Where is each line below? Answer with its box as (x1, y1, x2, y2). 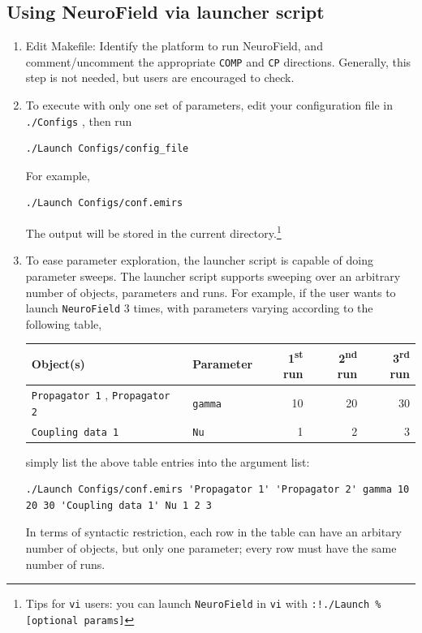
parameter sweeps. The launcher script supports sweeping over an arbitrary (25, 267, 401, 284)
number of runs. (25, 555, 105, 572)
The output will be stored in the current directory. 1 (25, 222, 282, 241)
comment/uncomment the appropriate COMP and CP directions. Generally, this (25, 53, 411, 70)
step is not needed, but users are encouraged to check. (25, 69, 295, 86)
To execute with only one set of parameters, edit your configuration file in (25, 97, 393, 114)
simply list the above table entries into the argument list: (25, 453, 310, 470)
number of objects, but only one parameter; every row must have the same (25, 540, 397, 557)
